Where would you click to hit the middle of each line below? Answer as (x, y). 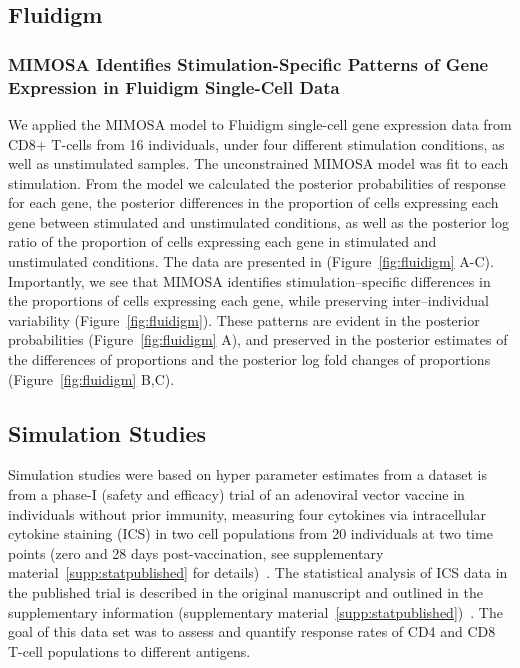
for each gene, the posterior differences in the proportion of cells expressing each (253, 202)
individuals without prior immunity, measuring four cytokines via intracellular (247, 513)
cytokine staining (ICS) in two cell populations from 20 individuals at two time (250, 533)
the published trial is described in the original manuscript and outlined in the (245, 592)
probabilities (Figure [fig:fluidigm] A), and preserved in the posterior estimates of (258, 339)
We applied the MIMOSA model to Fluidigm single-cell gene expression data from (260, 123)
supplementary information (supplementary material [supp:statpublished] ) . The (255, 611)
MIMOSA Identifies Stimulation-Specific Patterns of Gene (248, 63)
